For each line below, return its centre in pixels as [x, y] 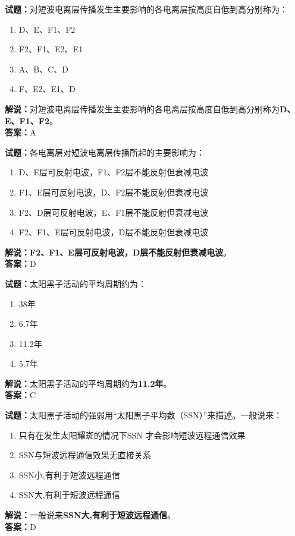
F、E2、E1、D [47, 89]
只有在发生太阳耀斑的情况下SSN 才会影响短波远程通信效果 [132, 435]
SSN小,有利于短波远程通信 [69, 474]
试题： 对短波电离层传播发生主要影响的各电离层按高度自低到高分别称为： [146, 9]
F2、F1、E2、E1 [51, 49]
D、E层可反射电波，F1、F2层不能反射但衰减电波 [114, 172]
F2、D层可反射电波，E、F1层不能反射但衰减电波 [114, 212]
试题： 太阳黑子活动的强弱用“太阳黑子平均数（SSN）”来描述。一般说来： [144, 415]
